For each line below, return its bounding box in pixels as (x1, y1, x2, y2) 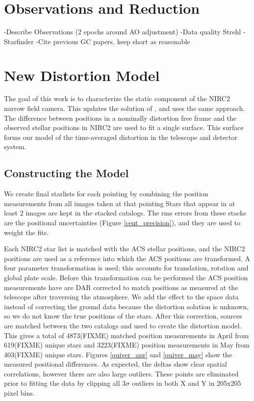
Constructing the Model (4, 165, 129, 181)
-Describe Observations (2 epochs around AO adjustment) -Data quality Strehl (4, 27, 241, 37)
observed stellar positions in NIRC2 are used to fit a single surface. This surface (4, 122, 244, 133)
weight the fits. (4, 227, 49, 237)
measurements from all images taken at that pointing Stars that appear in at (4, 198, 235, 208)
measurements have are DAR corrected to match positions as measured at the (4, 282, 238, 292)
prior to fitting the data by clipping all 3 (4, 378, 126, 388)
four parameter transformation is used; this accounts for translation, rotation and (4, 263, 249, 273)
